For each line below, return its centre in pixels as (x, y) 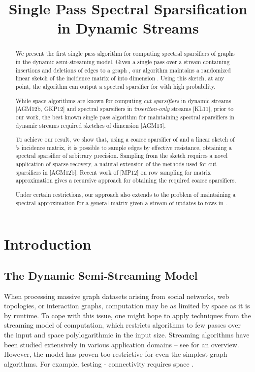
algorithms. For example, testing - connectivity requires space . (99, 363)
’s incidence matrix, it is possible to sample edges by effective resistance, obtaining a (124, 147)
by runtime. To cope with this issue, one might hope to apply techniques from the (127, 315)
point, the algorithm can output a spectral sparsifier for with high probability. (115, 86)
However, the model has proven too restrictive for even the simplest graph (116, 354)
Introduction (48, 244)
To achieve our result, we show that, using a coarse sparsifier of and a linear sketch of (125, 139)
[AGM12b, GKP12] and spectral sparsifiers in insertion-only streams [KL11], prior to (125, 109)
